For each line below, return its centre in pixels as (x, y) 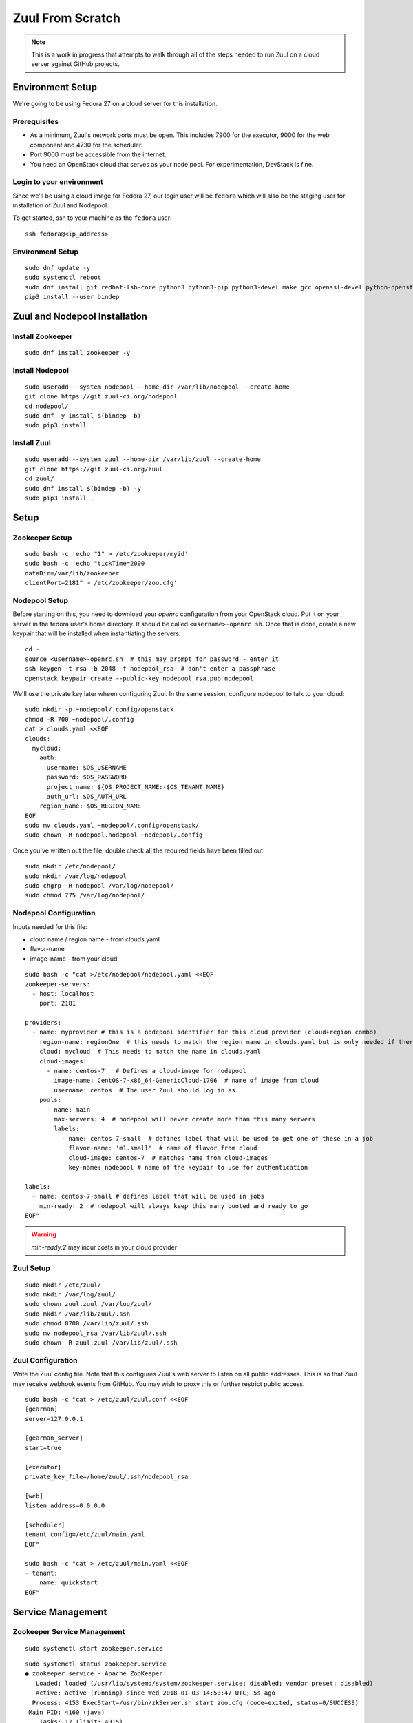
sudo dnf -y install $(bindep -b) (83, 416)
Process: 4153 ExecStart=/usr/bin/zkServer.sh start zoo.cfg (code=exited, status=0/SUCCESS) (195, 1703)
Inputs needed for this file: (50, 926)
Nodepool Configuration (54, 913)
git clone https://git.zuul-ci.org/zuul (94, 469)
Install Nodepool (41, 370)
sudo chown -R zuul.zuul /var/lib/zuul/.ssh (102, 1343)
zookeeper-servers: (58, 984)
